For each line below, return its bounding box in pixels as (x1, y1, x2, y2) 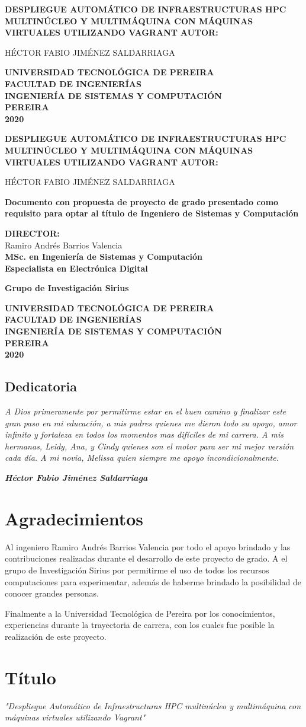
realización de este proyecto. (5, 630, 107, 642)
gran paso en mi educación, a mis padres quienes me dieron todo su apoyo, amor (5, 416, 297, 429)
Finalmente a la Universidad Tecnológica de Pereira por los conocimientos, (5, 607, 275, 619)
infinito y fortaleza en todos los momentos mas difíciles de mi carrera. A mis (5, 428, 284, 441)
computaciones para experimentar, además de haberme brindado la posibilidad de (5, 575, 301, 588)
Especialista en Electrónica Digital (5, 262, 148, 274)
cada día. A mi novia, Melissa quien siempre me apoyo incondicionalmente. (5, 451, 279, 464)
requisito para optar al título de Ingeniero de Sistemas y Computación (5, 207, 299, 219)
